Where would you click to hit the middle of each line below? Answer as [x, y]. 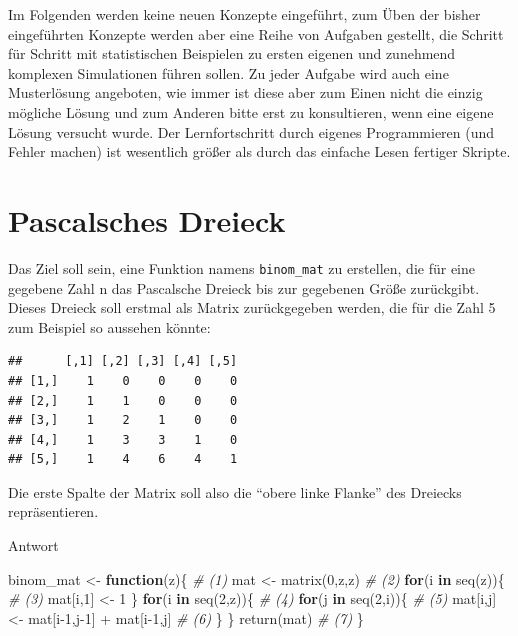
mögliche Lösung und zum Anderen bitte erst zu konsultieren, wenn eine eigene [251, 111]
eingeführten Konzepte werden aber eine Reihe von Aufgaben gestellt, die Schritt [256, 33]
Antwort [33, 545]
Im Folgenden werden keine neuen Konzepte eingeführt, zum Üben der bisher [244, 14]
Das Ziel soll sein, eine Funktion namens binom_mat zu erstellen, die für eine [242, 267]
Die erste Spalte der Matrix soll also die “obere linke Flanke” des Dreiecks [235, 491]
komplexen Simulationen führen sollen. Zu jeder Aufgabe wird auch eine [228, 72]
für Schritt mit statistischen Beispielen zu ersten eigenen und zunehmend [232, 53]
